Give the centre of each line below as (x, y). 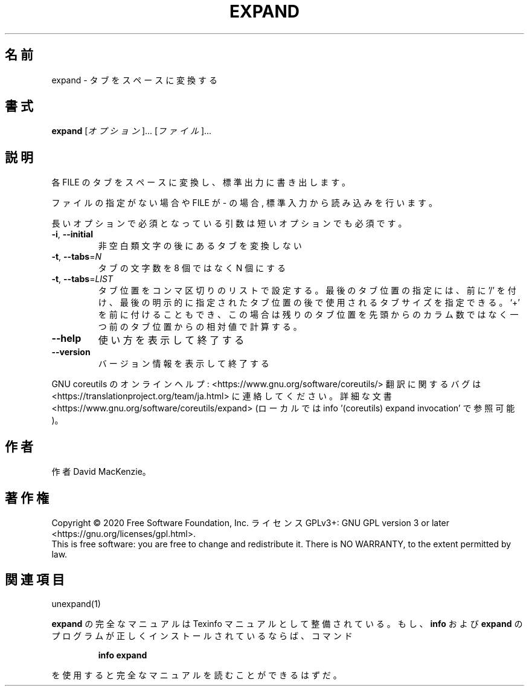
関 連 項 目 (35, 580)
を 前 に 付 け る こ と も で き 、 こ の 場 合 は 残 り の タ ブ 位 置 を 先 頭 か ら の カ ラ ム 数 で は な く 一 (308, 315)
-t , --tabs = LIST (82, 279)
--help (66, 339)
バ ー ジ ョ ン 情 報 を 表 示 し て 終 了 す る (184, 364)
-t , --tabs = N (76, 257)
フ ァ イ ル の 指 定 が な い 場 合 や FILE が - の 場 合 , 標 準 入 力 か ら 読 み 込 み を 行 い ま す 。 (245, 203)
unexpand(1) (76, 603)
